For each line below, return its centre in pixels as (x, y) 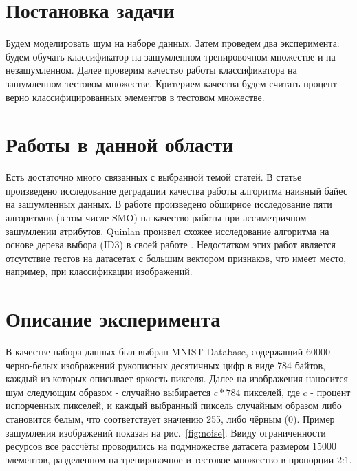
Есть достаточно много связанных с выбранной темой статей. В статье (154, 177)
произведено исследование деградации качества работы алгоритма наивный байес (177, 190)
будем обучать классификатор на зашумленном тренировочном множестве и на (171, 56)
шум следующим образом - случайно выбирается (108, 392)
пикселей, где (272, 392)
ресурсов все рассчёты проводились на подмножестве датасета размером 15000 (171, 446)
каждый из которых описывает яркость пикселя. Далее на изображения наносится (177, 379)
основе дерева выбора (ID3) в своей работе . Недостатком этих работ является (171, 244)
